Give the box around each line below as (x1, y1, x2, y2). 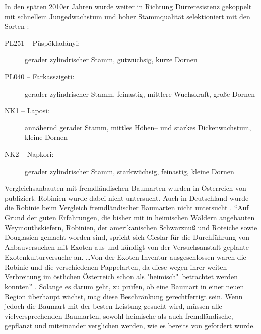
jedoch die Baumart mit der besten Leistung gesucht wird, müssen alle (5, 301, 222, 311)
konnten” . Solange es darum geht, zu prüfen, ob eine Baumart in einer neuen (5, 281, 244, 292)
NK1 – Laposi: (5, 105, 49, 116)
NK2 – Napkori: (5, 148, 54, 159)
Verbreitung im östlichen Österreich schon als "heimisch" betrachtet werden (5, 271, 238, 282)
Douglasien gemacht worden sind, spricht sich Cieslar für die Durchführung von (5, 232, 249, 242)
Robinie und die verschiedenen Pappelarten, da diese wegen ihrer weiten (5, 261, 227, 272)
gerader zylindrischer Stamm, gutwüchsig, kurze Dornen (25, 54, 198, 65)
